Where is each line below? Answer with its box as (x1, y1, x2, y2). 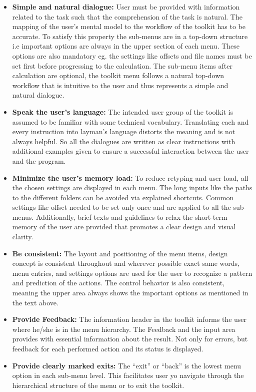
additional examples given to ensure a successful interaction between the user (12, 146, 249, 156)
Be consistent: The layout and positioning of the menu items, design (12, 248, 228, 258)
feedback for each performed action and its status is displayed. (12, 343, 203, 353)
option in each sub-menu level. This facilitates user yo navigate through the (12, 370, 244, 380)
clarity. (12, 231, 33, 242)
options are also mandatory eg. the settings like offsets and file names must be (12, 50, 252, 61)
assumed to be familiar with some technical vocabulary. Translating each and (12, 116, 249, 127)
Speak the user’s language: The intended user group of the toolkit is (12, 106, 233, 117)
